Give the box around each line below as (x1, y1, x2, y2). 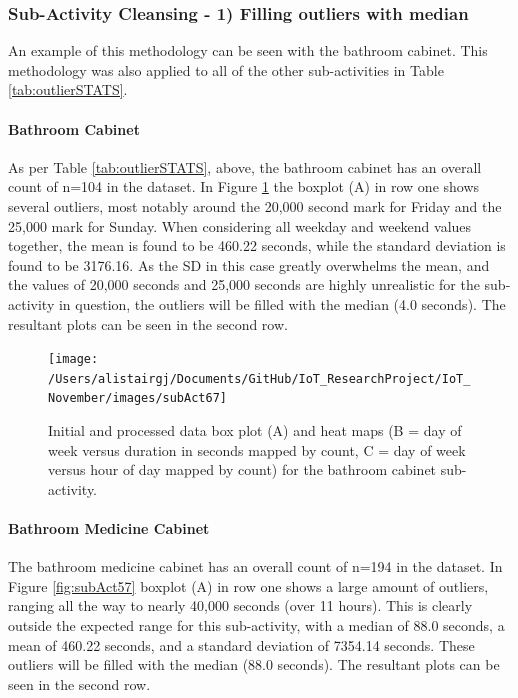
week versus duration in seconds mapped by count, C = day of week (48, 439, 466, 460)
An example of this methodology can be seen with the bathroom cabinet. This (8, 40, 488, 61)
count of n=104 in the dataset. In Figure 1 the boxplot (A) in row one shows (8, 176, 480, 197)
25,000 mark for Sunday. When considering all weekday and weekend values (8, 215, 472, 236)
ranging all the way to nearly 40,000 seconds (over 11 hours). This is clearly (8, 595, 473, 616)
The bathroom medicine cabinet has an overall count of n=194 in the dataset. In (8, 556, 503, 577)
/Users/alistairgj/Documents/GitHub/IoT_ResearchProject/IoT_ (48, 371, 471, 386)
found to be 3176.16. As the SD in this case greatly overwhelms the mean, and (8, 254, 490, 275)
